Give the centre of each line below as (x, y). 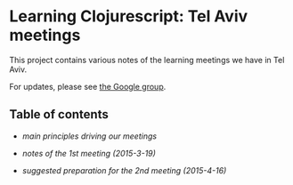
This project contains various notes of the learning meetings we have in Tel (147, 60)
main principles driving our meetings (90, 136)
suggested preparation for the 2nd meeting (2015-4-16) (124, 170)
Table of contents (59, 114)
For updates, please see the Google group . (88, 86)
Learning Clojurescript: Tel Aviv (129, 16)
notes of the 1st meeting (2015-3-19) (89, 153)
